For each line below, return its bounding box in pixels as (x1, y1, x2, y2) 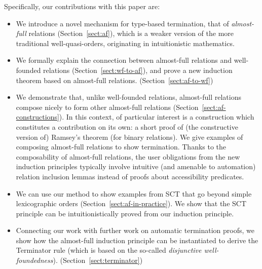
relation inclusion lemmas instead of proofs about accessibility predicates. (16, 171, 244, 181)
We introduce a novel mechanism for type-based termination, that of (16, 18, 229, 28)
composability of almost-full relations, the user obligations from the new (16, 151, 240, 162)
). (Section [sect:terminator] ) (53, 255, 143, 265)
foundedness (16, 255, 53, 265)
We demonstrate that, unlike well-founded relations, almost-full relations (16, 92, 241, 102)
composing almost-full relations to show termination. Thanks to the (16, 141, 227, 152)
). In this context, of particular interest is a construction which (59, 111, 254, 122)
